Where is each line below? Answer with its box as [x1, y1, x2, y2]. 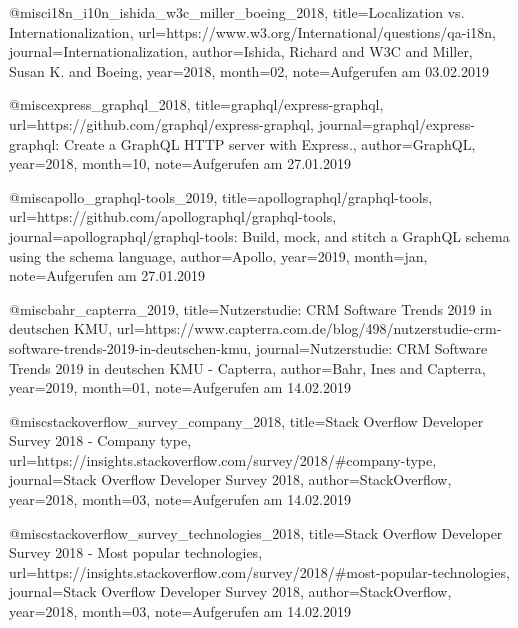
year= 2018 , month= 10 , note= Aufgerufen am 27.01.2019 [9, 153, 351, 174]
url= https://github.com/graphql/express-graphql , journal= [9, 113, 373, 134]
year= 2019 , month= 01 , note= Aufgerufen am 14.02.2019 [9, 377, 351, 398]
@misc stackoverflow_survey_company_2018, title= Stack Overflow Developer [9, 410, 484, 431]
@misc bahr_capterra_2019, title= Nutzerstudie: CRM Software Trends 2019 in [9, 298, 492, 319]
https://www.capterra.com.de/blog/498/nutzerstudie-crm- [144, 318, 502, 339]
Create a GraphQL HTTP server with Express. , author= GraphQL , [63, 133, 476, 154]
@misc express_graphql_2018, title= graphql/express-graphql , [9, 94, 384, 115]
